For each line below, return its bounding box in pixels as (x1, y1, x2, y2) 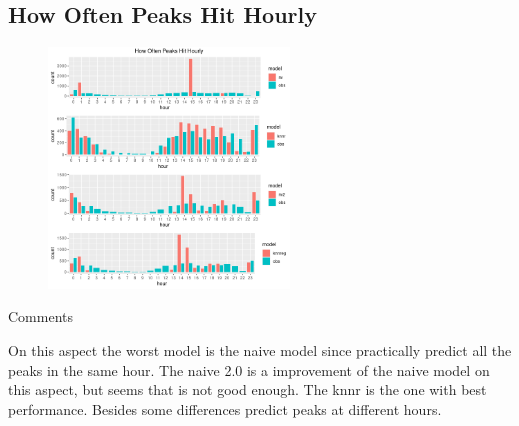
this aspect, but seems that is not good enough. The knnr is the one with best (8, 379, 487, 400)
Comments (8, 306, 74, 327)
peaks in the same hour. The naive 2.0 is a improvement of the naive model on (8, 359, 490, 380)
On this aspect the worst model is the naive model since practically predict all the (8, 340, 512, 361)
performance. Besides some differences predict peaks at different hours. (8, 398, 442, 419)
